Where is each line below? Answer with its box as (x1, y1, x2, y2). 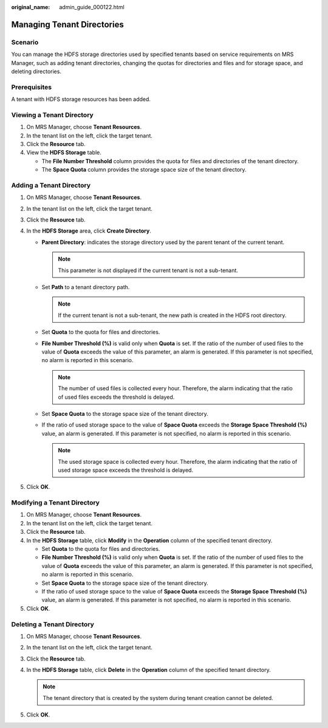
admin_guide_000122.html (59, 4, 125, 10)
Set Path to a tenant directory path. (41, 284, 130, 291)
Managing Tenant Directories (11, 19, 124, 30)
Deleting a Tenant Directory (11, 620, 94, 628)
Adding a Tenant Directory (11, 181, 91, 189)
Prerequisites (11, 83, 52, 91)
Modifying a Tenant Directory (11, 499, 100, 507)
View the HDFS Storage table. (26, 149, 101, 156)
